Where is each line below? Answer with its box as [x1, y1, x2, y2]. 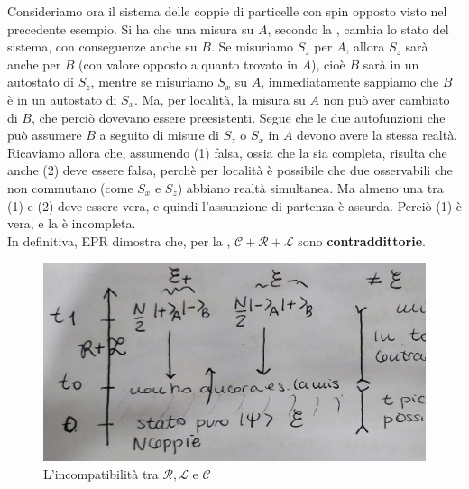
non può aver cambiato [323, 89, 450, 108]
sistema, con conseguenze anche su [7, 37, 198, 56]
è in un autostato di [7, 89, 117, 108]
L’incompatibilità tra [43, 464, 159, 483]
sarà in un [363, 54, 419, 73]
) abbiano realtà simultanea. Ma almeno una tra [177, 178, 444, 197]
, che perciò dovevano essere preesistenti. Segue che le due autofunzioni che [31, 107, 446, 126]
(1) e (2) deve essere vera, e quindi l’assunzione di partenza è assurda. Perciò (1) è [7, 196, 463, 215]
